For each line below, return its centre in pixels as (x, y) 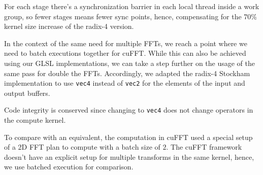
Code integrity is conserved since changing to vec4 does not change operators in (129, 110)
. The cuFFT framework (204, 147)
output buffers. (27, 93)
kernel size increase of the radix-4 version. (69, 26)
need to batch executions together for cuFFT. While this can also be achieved (125, 53)
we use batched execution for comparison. (69, 167)
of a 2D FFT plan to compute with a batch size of (82, 147)
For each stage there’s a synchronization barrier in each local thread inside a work (132, 6)
